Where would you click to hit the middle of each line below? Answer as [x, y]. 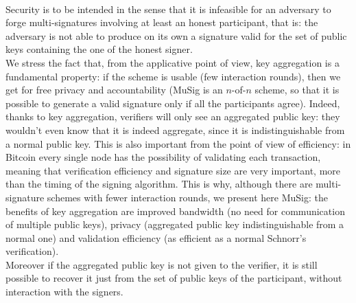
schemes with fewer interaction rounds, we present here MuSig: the [187, 197]
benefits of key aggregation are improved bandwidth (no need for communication [175, 211]
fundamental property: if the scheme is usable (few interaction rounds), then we [173, 76]
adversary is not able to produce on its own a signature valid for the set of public [176, 35]
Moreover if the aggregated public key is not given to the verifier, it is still [162, 264]
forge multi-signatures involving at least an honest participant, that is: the [162, 22]
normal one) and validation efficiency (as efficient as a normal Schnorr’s [156, 237]
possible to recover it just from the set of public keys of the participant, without [174, 278]
